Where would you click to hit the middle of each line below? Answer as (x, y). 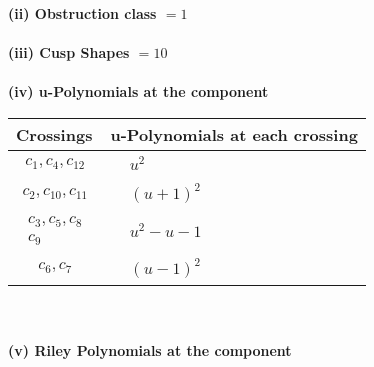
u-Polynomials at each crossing (234, 134)
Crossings (54, 134)
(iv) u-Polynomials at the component (138, 91)
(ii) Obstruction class (82, 13)
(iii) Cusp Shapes (69, 52)
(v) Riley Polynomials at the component (150, 350)
